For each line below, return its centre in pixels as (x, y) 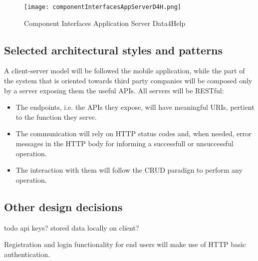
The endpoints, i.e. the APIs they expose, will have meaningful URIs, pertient (135, 107)
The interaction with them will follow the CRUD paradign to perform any (129, 170)
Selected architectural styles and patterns (114, 50)
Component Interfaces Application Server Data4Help (105, 23)
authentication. (27, 254)
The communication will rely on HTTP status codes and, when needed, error (133, 133)
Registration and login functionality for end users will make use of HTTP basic (125, 244)
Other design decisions (63, 206)
